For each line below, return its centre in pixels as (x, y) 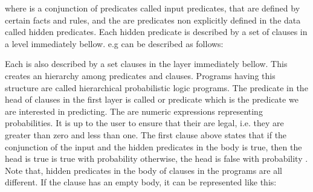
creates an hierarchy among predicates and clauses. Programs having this (140, 75)
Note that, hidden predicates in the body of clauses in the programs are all (144, 170)
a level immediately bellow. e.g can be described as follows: (114, 43)
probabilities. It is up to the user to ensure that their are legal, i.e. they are (144, 123)
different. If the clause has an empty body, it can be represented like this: (141, 182)
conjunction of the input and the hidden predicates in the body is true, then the (153, 146)
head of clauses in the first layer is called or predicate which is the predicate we (152, 99)
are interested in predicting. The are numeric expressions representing (134, 111)
